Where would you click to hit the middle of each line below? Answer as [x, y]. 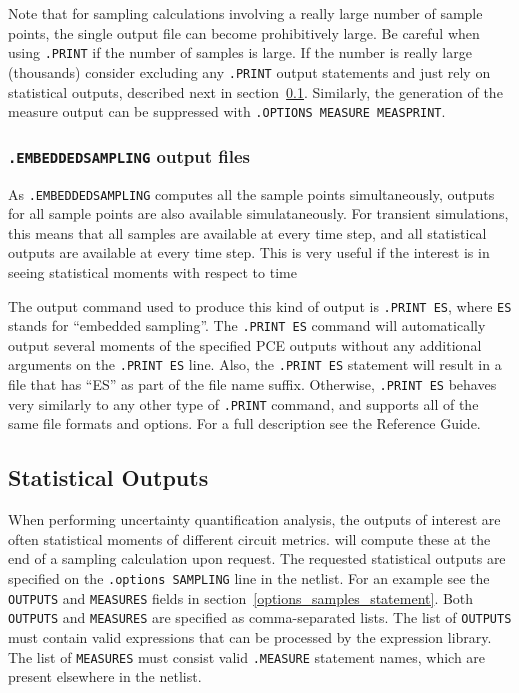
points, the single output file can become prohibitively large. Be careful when [244, 32]
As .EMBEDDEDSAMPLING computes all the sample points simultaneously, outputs [251, 193]
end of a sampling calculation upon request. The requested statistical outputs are [257, 558]
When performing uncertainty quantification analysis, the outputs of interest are [254, 519]
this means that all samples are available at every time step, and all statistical [247, 232]
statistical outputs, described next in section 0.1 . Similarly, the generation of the [255, 91]
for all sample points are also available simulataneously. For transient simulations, [258, 213]
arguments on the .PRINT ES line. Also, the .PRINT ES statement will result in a [255, 364]
